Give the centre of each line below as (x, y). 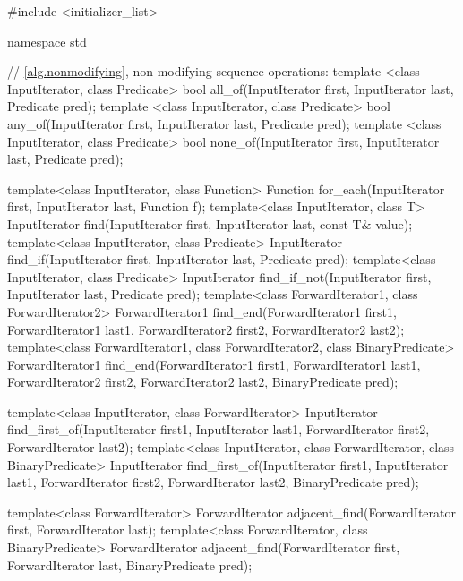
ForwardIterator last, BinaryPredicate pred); (130, 564)
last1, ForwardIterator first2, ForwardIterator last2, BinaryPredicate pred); (213, 482)
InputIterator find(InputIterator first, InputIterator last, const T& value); (210, 223)
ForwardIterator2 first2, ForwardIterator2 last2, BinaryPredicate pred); (203, 382)
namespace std (47, 41)
